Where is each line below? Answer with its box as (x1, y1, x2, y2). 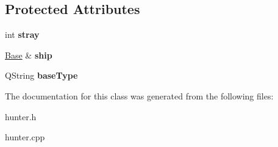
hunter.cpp (5, 131, 45, 143)
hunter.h (5, 110, 37, 123)
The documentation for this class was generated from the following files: (5, 89, 274, 102)
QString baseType (5, 69, 78, 82)
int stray (5, 28, 40, 41)
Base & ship (5, 48, 52, 61)
